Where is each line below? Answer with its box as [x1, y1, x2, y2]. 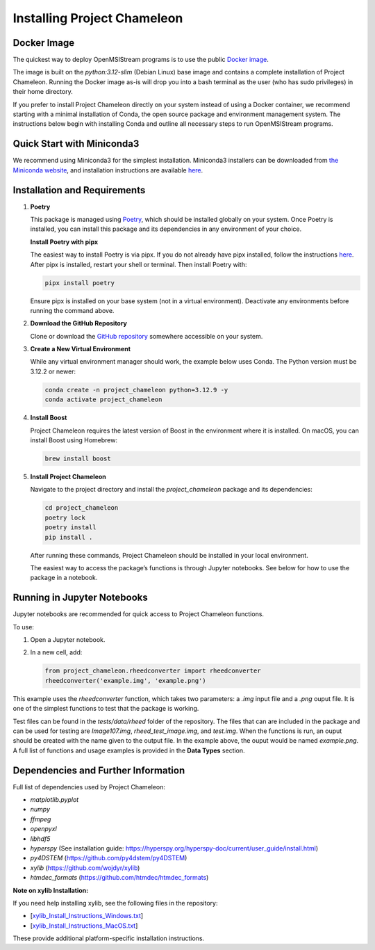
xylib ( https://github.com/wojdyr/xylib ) [30, 863, 140, 872]
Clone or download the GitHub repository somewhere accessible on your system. [30, 332, 263, 340]
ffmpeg [30, 814, 51, 823]
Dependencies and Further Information [12, 764, 185, 776]
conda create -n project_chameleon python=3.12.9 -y [44, 386, 228, 394]
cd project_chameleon [44, 504, 119, 512]
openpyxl [30, 825, 57, 833]
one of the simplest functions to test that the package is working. [12, 705, 199, 713]
